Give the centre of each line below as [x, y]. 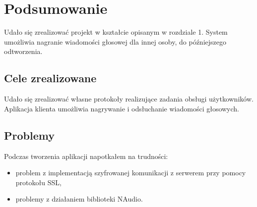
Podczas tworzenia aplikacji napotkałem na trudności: [86, 156]
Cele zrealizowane [50, 78]
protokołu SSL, [38, 182]
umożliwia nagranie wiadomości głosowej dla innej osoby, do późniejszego [115, 41]
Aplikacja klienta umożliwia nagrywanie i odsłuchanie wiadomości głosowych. [122, 108]
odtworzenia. [23, 51]
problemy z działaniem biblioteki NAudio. [79, 199]
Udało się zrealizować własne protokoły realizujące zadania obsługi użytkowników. [129, 99]
